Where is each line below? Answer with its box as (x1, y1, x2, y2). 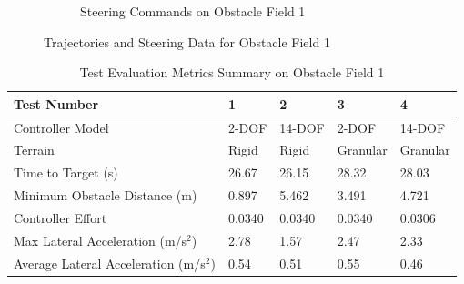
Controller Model (14, 117, 109, 137)
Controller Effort (14, 208, 107, 227)
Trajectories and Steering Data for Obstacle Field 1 (44, 32, 330, 51)
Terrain (14, 140, 55, 159)
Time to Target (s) (14, 163, 118, 182)
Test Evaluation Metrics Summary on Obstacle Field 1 (79, 63, 385, 82)
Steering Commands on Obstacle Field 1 (80, 2, 306, 20)
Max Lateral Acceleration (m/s (14, 230, 187, 249)
